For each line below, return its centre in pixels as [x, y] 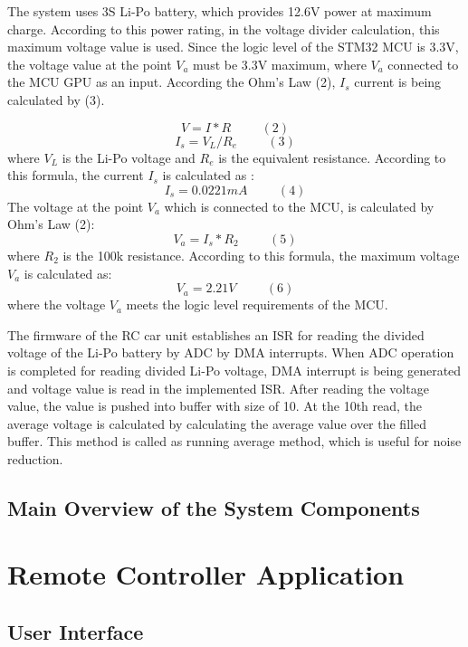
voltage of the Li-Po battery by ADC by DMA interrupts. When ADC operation [231, 352]
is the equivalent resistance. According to [332, 157]
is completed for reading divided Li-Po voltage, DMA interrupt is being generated [234, 370]
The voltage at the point [76, 206]
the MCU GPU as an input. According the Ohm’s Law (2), [172, 82]
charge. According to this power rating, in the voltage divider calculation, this [224, 29]
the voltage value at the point [90, 64]
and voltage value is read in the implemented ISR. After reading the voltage [218, 388]
